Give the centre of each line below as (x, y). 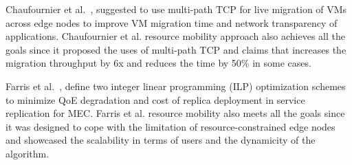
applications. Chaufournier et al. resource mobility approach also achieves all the (176, 36)
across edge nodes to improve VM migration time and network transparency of (172, 22)
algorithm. (27, 153)
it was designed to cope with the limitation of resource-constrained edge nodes (170, 126)
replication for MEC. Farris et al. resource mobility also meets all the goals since (175, 113)
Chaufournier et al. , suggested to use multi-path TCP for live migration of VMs (176, 9)
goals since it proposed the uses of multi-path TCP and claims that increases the (176, 49)
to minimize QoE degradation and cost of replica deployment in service (155, 99)
